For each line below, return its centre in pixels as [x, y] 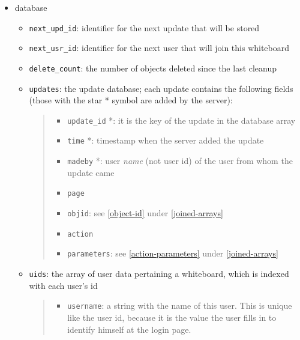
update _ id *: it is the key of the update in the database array [181, 120]
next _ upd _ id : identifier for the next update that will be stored [144, 27]
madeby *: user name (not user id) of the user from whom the [180, 161]
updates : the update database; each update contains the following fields [161, 88]
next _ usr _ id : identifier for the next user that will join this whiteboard [159, 48]
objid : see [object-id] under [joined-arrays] [145, 213]
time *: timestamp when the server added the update [166, 140]
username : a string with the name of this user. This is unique [180, 305]
